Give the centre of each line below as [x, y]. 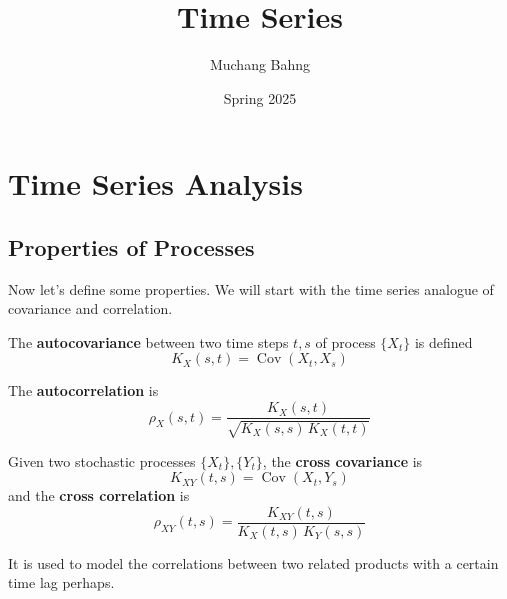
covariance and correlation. [90, 308]
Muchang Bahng [260, 64]
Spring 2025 [260, 97]
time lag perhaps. [61, 582]
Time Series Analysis [155, 183]
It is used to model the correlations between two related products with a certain [253, 562]
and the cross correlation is [99, 495]
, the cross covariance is [342, 460]
